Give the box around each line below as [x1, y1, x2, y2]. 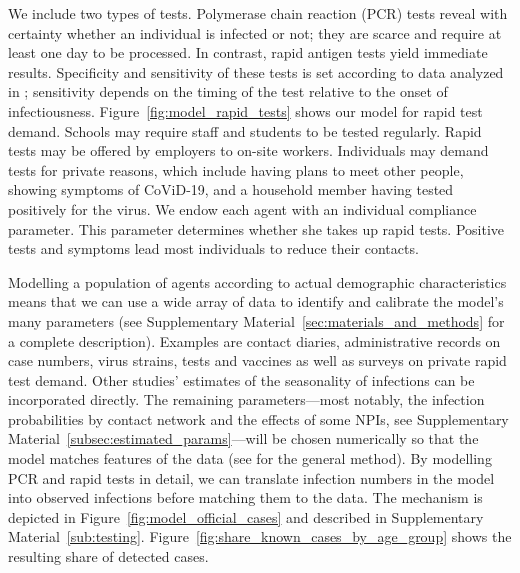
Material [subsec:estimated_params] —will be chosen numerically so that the [8, 428, 479, 449]
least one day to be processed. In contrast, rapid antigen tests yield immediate [8, 42, 488, 63]
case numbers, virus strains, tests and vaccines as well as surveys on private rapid [8, 350, 507, 371]
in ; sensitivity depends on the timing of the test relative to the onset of [8, 81, 448, 102]
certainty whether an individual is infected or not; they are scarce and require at [8, 22, 502, 43]
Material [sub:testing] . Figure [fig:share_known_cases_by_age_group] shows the [8, 526, 512, 547]
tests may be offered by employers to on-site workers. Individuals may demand [8, 140, 489, 161]
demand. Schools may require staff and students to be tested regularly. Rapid [8, 120, 482, 141]
